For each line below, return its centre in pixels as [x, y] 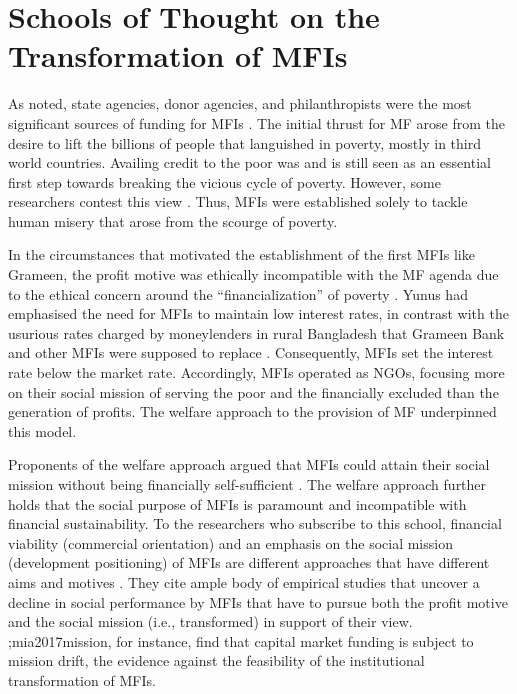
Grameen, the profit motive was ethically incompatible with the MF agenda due [253, 274]
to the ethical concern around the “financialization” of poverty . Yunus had [238, 293]
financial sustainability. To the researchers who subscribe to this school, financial [255, 523]
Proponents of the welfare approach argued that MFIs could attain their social [249, 464]
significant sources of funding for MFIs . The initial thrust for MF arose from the [256, 122]
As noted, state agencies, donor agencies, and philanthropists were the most [240, 103]
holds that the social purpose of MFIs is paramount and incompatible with [237, 503]
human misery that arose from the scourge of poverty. [173, 220]
